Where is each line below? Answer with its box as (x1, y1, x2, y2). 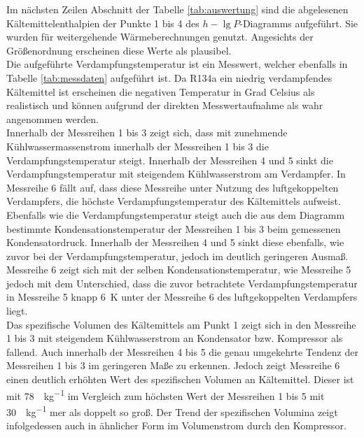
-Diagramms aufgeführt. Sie (239, 15, 358, 30)
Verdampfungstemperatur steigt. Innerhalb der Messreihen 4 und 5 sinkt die (6, 152, 333, 167)
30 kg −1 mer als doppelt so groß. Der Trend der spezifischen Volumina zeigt (6, 402, 338, 419)
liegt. (6, 303, 28, 318)
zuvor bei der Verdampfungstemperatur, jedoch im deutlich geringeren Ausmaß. (6, 248, 349, 263)
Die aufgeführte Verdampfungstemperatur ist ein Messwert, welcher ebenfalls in (6, 57, 348, 71)
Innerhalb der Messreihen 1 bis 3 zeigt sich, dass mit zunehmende (6, 125, 288, 140)
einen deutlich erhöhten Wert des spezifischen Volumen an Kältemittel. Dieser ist (6, 372, 354, 387)
